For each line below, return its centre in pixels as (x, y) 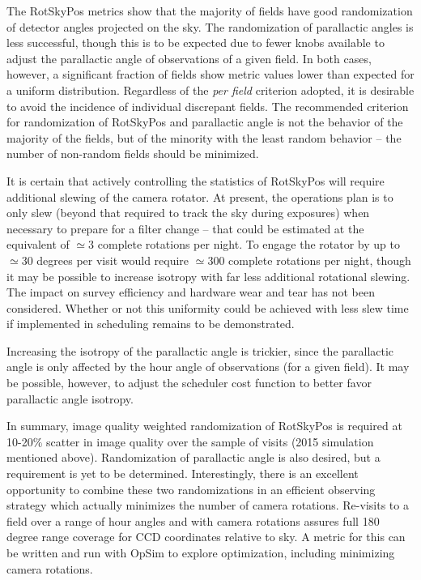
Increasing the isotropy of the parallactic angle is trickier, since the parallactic (200, 350)
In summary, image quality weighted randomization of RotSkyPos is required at (204, 426)
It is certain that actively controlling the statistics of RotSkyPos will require (196, 180)
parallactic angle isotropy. (70, 398)
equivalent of (38, 244)
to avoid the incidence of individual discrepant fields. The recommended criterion (208, 106)
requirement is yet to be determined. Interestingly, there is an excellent (183, 473)
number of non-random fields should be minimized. (133, 154)
